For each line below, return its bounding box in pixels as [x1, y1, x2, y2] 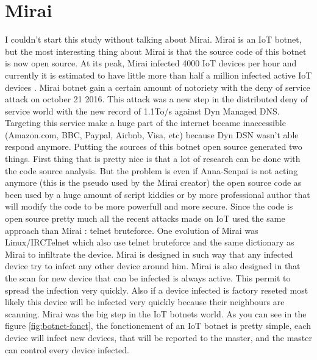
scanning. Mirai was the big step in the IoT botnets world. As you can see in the [5, 307, 307, 320]
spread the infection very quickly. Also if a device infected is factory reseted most [5, 283, 308, 296]
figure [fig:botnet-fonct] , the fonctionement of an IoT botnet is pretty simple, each [5, 319, 311, 332]
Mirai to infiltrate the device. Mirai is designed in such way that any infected [5, 247, 293, 260]
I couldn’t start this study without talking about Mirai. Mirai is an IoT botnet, [5, 33, 302, 46]
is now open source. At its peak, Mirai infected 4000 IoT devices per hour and [5, 57, 297, 69]
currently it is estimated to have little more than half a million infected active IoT [5, 68, 312, 81]
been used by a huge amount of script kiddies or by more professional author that [5, 188, 310, 200]
